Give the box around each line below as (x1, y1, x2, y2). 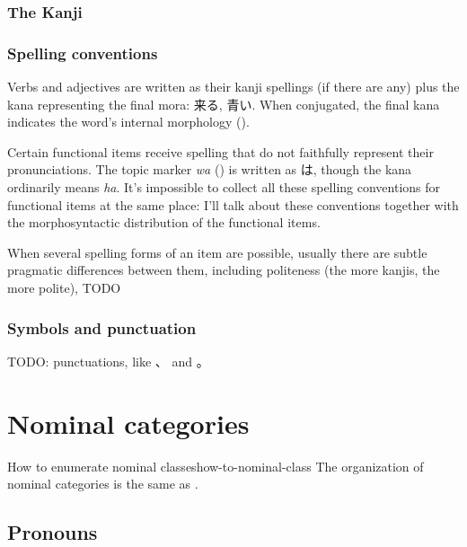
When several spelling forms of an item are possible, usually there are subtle (7, 243, 427, 261)
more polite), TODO (7, 278, 121, 296)
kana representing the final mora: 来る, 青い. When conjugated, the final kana (7, 94, 440, 113)
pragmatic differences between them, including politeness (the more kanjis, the (7, 260, 440, 279)
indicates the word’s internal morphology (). (7, 112, 250, 131)
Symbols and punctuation (7, 316, 197, 339)
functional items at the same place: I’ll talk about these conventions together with (7, 195, 459, 214)
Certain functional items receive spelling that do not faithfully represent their (7, 142, 434, 161)
